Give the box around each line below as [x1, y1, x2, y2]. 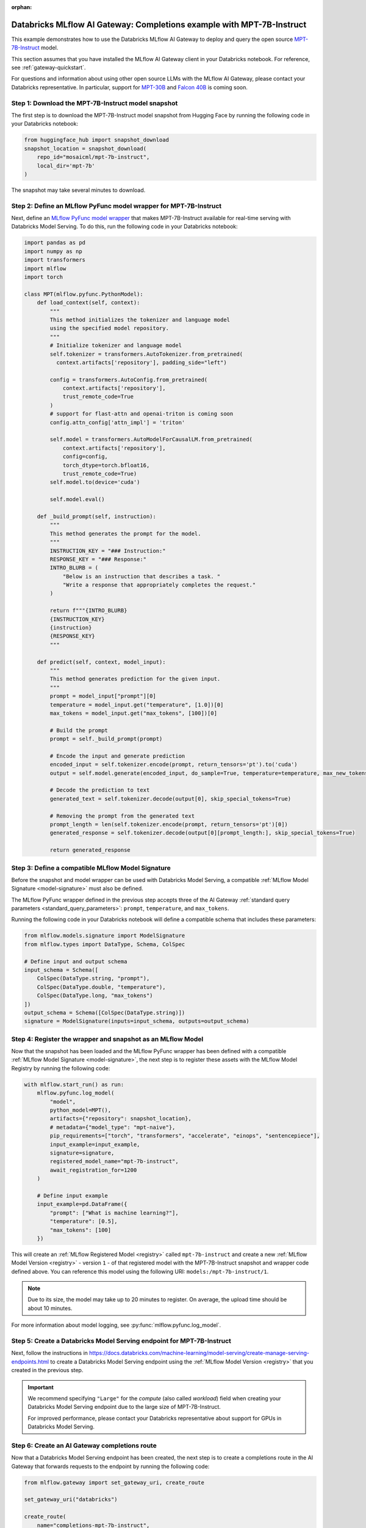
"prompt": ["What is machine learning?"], [49, 1209, 179, 1216]
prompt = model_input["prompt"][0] [49, 692, 157, 700]
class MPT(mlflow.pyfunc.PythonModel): [24, 290, 143, 298]
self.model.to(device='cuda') [49, 479, 140, 486]
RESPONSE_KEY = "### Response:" [49, 556, 146, 562]
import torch [24, 274, 63, 281]
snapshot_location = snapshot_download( [24, 145, 146, 152]
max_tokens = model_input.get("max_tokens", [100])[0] [49, 710, 218, 716]
